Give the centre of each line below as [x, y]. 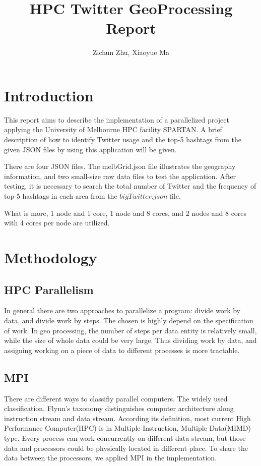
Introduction [49, 95]
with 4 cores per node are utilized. [57, 223]
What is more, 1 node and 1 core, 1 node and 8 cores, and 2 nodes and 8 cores [125, 213]
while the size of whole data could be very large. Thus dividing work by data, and [130, 340]
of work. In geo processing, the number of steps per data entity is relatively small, [130, 330]
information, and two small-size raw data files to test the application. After [120, 176]
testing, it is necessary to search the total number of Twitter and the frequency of [130, 186]
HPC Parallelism [49, 289]
